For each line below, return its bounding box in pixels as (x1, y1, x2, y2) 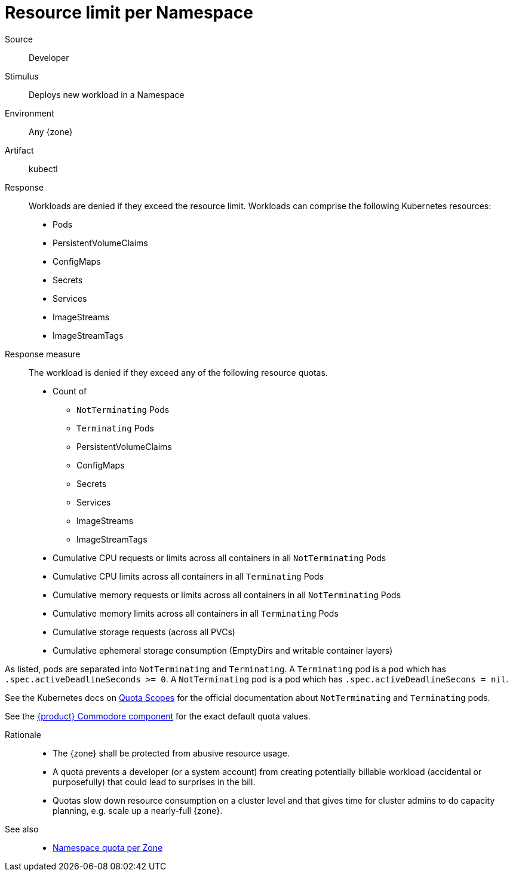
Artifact (5, 145, 34, 155)
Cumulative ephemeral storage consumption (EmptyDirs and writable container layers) (53, 645, 393, 656)
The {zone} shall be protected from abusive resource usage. (53, 748, 290, 758)
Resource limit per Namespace (5, 2, 253, 23)
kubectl (29, 163, 58, 174)
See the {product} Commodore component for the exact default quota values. (5, 710, 311, 721)
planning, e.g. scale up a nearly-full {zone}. (53, 805, 223, 816)
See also (5, 823, 39, 834)
